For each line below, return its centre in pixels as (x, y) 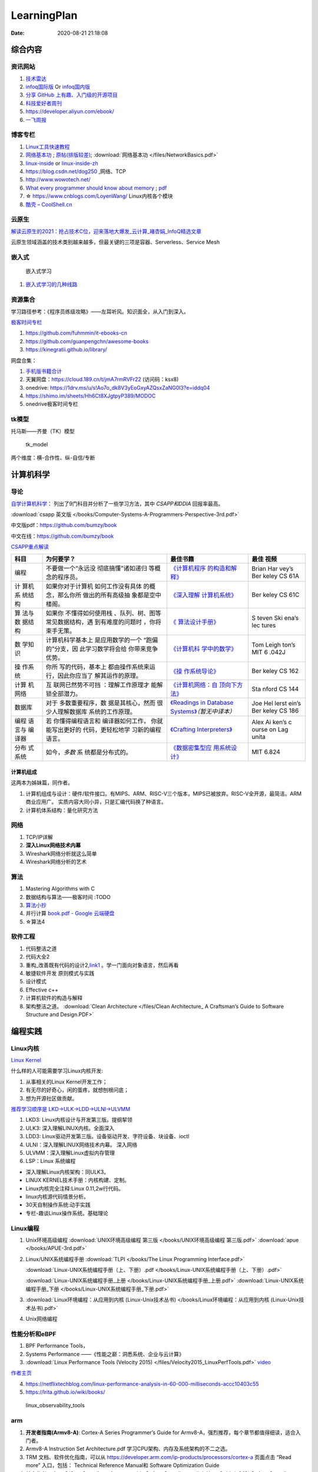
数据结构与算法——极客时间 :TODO (68, 897)
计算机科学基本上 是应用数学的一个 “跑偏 (102, 640)
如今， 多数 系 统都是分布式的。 (89, 752)
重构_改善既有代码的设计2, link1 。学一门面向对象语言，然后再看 (102, 965)
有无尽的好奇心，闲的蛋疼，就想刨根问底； (77, 1090)
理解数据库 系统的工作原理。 (97, 712)
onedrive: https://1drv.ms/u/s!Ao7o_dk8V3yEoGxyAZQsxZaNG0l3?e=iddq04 (118, 387)
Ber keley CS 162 (275, 671)
